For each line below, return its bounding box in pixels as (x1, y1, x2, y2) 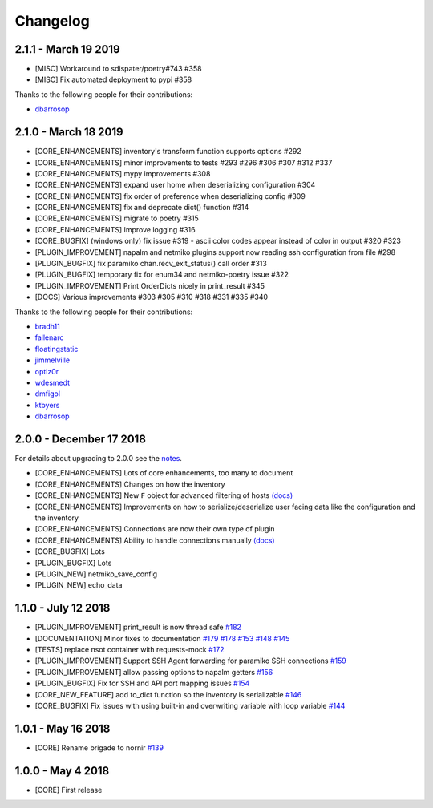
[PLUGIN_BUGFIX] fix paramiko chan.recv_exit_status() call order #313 (34, 259, 268, 269)
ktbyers (34, 400, 60, 410)
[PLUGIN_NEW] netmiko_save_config (34, 569, 158, 579)
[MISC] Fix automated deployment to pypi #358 (34, 75, 192, 84)
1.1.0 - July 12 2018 (14, 601, 111, 615)
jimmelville (34, 355, 71, 365)
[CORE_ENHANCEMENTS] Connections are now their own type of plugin (34, 524, 276, 534)
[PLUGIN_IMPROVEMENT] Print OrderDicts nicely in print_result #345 (34, 281, 265, 290)
